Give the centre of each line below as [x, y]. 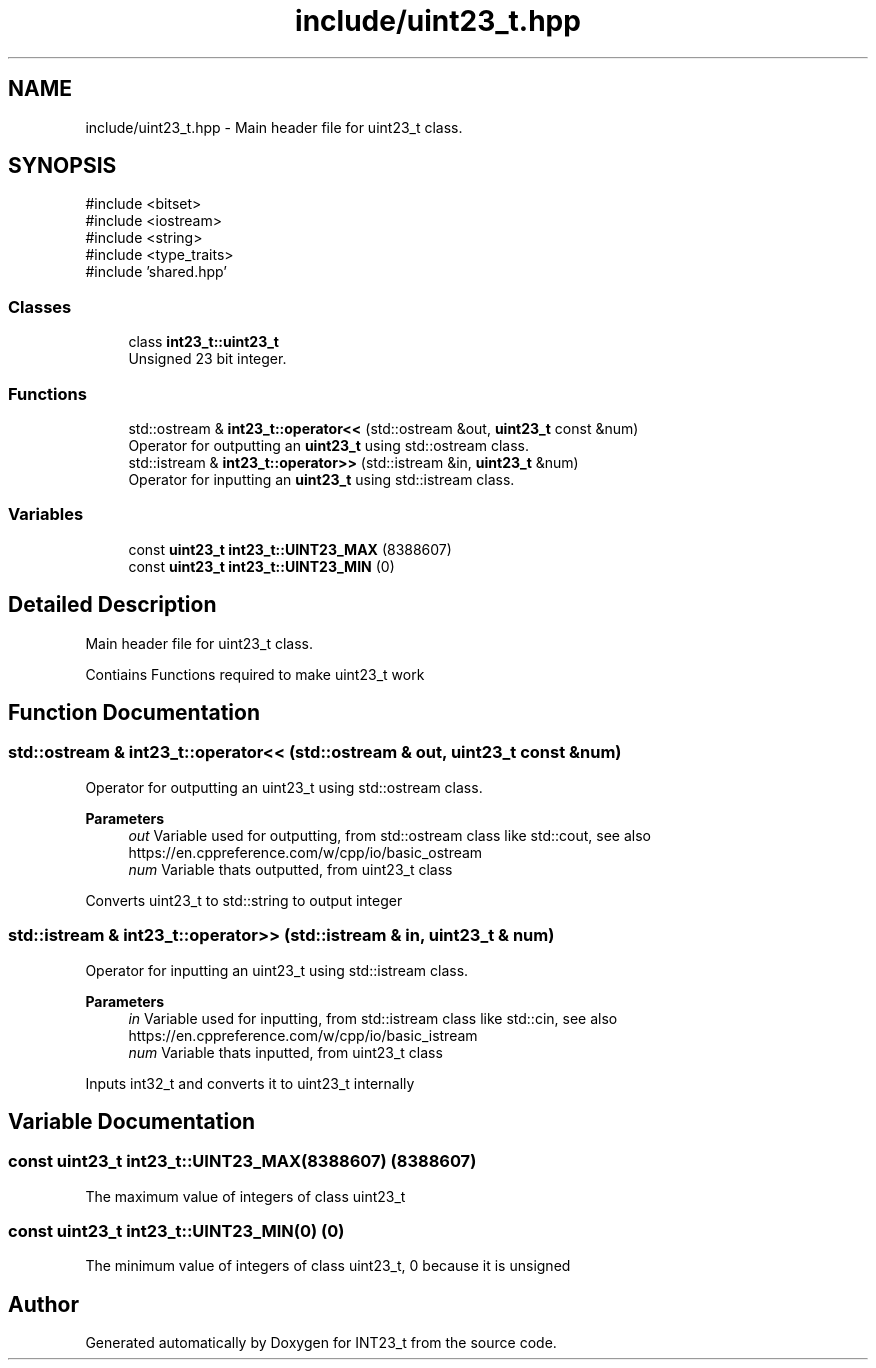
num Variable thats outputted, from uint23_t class [290, 869]
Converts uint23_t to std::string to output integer [244, 900]
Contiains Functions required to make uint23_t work [255, 674]
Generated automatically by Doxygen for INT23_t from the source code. [321, 1343]
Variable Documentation [132, 1121]
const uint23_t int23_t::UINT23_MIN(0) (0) [176, 1231]
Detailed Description [112, 605]
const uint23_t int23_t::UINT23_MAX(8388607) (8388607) [242, 1161]
